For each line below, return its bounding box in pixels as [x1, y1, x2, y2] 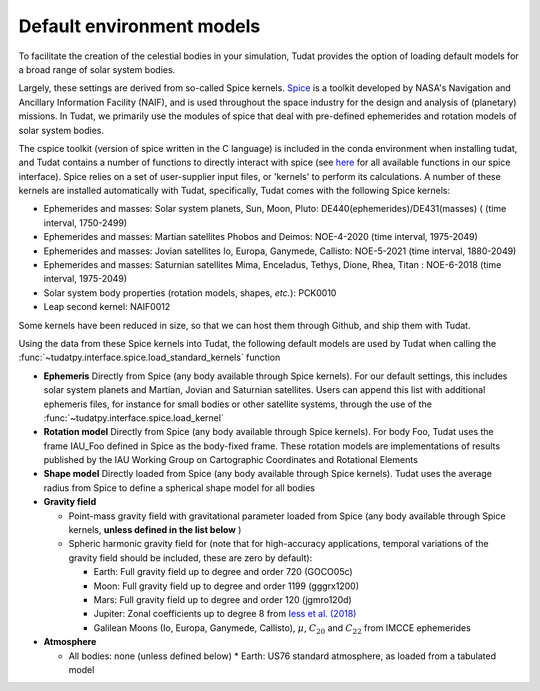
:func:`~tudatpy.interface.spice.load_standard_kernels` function [18, 351, 281, 364]
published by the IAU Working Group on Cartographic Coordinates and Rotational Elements [43, 454, 419, 466]
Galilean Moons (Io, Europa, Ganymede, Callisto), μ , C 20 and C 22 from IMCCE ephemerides [93, 621, 472, 636]
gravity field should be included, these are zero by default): [68, 551, 313, 564]
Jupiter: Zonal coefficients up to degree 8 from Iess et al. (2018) [93, 608, 357, 620]
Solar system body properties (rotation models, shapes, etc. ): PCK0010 [43, 286, 337, 299]
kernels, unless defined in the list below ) [68, 524, 242, 536]
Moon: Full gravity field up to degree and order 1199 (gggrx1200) [93, 580, 360, 592]
